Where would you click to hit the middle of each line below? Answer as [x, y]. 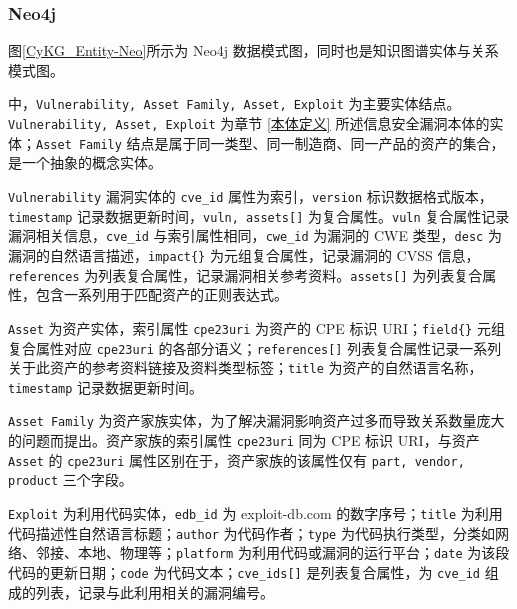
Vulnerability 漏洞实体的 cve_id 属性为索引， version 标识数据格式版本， [250, 195]
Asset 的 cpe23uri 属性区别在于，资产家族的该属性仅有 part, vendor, [236, 459]
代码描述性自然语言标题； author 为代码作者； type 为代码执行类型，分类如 [251, 532]
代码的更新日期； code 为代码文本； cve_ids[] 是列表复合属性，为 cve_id [244, 572]
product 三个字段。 [70, 479]
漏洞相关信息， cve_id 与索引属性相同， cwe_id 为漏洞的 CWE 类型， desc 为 [255, 235]
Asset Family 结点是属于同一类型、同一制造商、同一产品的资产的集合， [270, 142]
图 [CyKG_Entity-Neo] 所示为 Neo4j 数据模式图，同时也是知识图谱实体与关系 [253, 50]
